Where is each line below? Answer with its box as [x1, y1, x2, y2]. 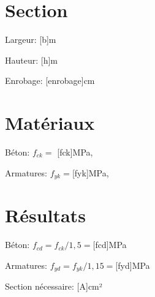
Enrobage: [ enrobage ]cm [5, 74, 95, 87]
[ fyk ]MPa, [72, 166, 109, 179]
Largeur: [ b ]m [5, 33, 56, 46]
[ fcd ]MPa [93, 238, 127, 251]
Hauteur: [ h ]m [5, 53, 58, 66]
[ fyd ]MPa [115, 258, 150, 271]
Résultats [5, 203, 86, 228]
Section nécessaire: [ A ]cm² [5, 280, 102, 293]
